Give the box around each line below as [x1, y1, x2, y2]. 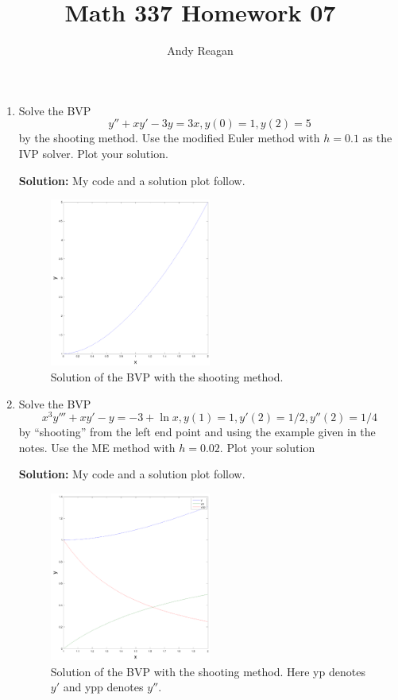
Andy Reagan [167, 42, 234, 59]
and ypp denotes [63, 679, 144, 695]
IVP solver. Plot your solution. [18, 145, 168, 161]
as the [362, 130, 392, 146]
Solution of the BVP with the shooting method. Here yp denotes [50, 663, 365, 679]
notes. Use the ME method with [18, 439, 176, 455]
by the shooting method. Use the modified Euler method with [18, 130, 320, 146]
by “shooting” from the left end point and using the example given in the [18, 423, 376, 440]
